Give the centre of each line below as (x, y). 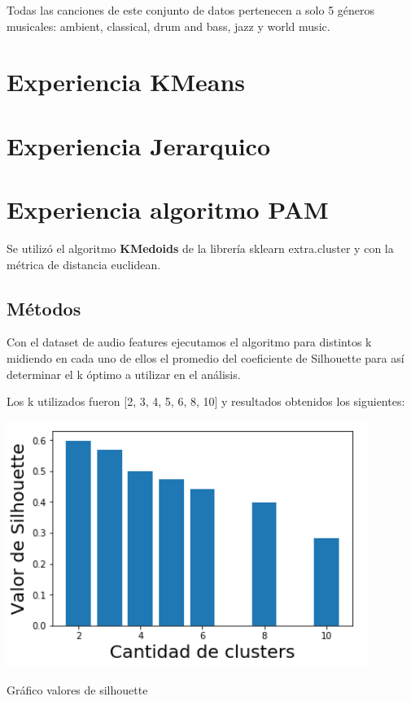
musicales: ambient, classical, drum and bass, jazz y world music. (168, 26)
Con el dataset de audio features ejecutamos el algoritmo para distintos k (189, 342)
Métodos (44, 308)
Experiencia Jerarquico (138, 145)
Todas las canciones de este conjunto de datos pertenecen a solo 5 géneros (191, 10)
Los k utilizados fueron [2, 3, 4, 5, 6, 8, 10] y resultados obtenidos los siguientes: (206, 401)
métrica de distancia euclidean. (84, 264)
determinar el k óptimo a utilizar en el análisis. (124, 374)
